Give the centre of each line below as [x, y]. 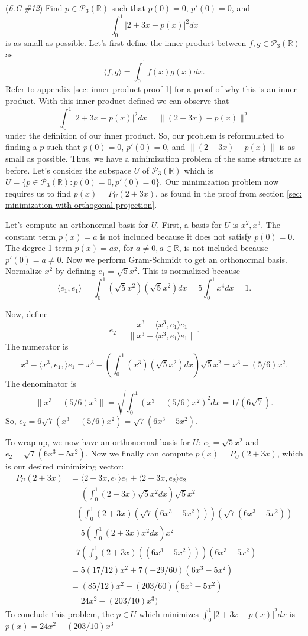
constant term [31, 236]
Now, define [27, 314]
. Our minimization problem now [219, 182]
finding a [21, 147]
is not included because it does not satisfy [176, 236]
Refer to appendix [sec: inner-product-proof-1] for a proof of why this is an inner [151, 89]
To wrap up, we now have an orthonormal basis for [98, 441]
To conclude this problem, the [60, 613]
